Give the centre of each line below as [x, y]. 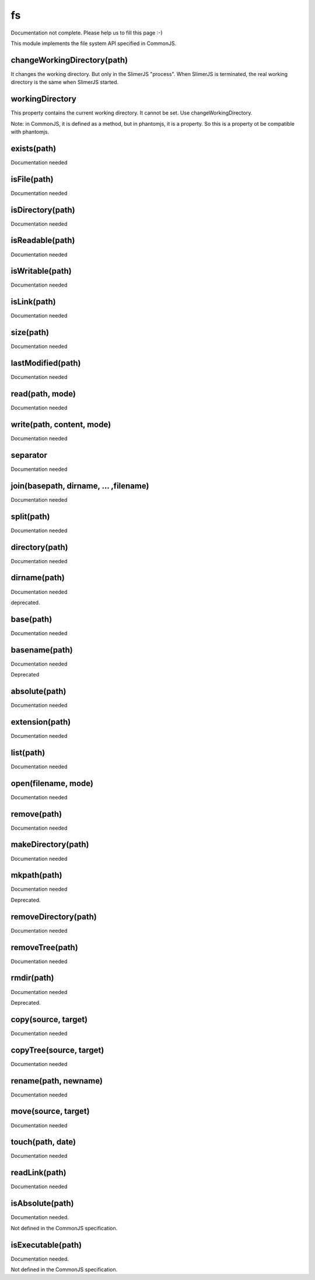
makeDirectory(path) [50, 845]
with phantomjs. [30, 132]
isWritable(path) [41, 271]
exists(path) [34, 148]
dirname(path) [38, 578]
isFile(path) [32, 179]
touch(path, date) [43, 1142]
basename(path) [42, 650]
